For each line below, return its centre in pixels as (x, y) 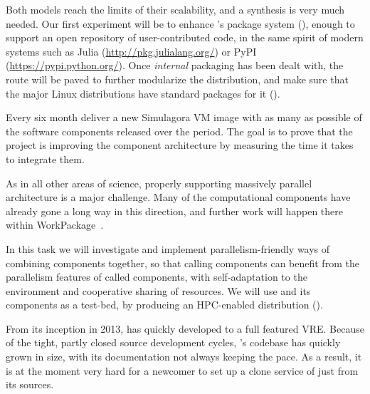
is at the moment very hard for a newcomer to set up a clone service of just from (182, 370)
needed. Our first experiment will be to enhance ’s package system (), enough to (180, 23)
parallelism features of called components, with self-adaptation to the (157, 277)
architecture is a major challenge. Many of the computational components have (178, 197)
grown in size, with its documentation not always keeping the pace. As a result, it (184, 357)
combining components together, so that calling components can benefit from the (183, 263)
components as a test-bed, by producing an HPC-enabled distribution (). (164, 305)
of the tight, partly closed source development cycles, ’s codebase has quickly (173, 342)
